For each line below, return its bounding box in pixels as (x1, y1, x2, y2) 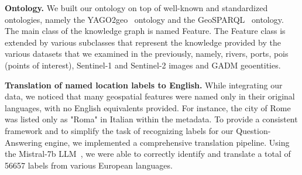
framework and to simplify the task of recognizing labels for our (5, 124, 234, 136)
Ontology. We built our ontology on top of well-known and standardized (5, 2, 268, 13)
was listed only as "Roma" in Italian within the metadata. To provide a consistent (5, 113, 298, 125)
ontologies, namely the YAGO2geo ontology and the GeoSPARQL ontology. (5, 13, 284, 25)
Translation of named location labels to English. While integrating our (5, 78, 283, 91)
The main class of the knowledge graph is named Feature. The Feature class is (5, 25, 286, 37)
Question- (236, 124, 271, 136)
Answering (5, 136, 42, 148)
